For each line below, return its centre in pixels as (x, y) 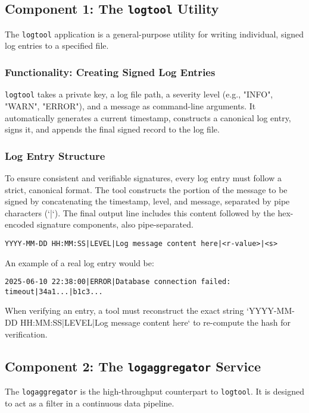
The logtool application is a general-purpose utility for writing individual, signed (154, 34)
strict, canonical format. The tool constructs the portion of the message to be (146, 189)
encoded (20, 224)
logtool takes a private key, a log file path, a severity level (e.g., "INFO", (139, 94)
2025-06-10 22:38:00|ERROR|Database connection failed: (118, 282)
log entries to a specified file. (57, 45)
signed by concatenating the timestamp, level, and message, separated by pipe (147, 201)
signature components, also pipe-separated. (115, 224)
